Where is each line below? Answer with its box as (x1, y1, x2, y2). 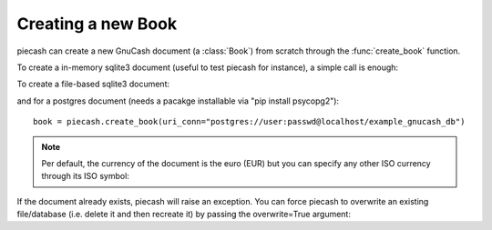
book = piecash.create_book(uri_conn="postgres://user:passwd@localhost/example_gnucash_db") (33, 116, 466, 127)
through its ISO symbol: (41, 171, 129, 182)
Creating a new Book (16, 14, 178, 34)
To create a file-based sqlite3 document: (16, 78, 170, 90)
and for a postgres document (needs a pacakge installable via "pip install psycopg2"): (16, 95, 340, 106)
